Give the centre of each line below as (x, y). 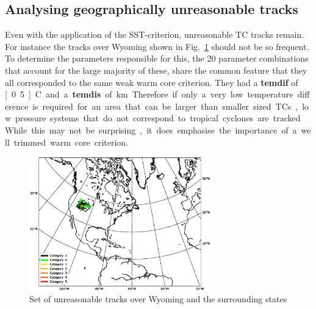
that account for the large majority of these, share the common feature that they (156, 70)
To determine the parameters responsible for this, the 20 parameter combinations (157, 58)
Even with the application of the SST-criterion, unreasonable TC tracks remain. (155, 34)
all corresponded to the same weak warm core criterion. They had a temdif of (152, 82)
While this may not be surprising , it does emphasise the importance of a (151, 130)
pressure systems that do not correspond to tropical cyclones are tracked (158, 118)
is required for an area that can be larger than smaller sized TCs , (165, 106)
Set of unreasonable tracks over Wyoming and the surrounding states (158, 299)
